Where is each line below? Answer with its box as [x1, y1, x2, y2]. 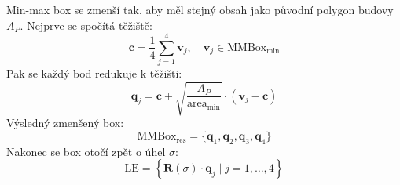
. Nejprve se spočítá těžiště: [20, 16, 152, 33]
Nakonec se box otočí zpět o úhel [6, 143, 166, 159]
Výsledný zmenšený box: [6, 114, 124, 131]
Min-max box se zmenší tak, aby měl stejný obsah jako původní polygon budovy [6, 2, 394, 17]
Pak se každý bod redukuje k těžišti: [6, 65, 182, 82]
